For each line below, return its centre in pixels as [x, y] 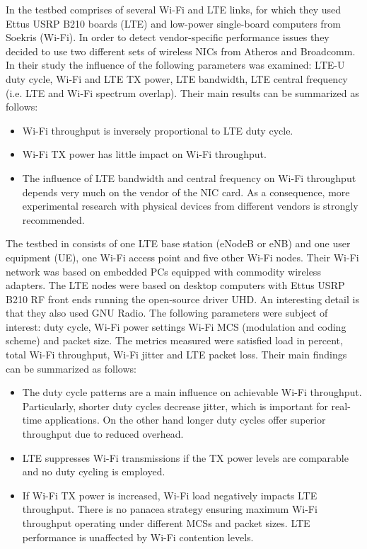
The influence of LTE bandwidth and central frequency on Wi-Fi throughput [189, 177]
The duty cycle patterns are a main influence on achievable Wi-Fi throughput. [192, 392]
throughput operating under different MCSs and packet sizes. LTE [166, 523]
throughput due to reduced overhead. [103, 434]
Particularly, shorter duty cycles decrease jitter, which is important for [175, 406]
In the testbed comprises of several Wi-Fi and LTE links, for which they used [174, 9]
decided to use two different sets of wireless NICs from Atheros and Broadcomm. [181, 51]
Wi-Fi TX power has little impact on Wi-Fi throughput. [144, 154]
